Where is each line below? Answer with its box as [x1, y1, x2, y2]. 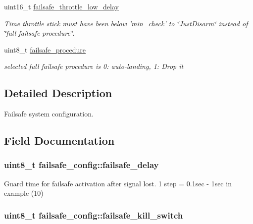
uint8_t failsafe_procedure [4, 44, 86, 55]
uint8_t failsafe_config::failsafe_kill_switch [4, 209, 183, 221]
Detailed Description [4, 85, 112, 101]
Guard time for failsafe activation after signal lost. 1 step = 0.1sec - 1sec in [4, 178, 232, 188]
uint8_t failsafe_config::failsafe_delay [4, 159, 159, 171]
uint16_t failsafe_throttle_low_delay [4, 1, 119, 11]
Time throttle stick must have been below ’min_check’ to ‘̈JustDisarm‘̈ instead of [4, 18, 248, 28]
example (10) [4, 188, 44, 198]
